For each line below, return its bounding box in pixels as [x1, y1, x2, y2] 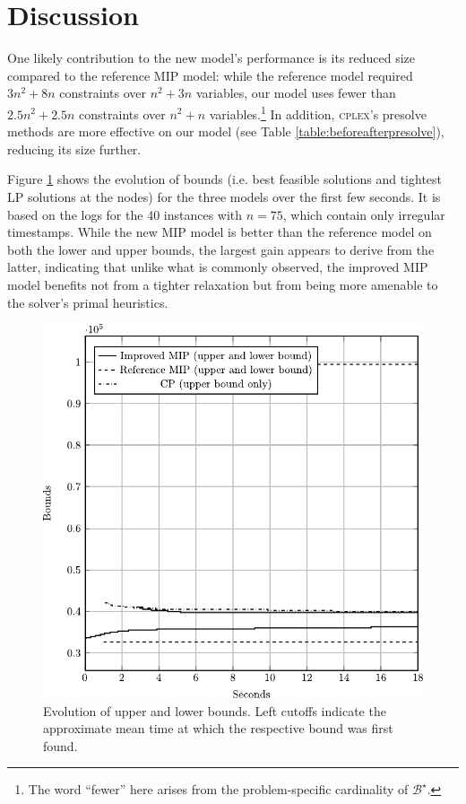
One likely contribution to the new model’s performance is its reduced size [7, 48, 416, 67]
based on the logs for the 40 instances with [7, 205, 243, 223]
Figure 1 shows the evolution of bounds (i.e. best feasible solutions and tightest [7, 170, 443, 188]
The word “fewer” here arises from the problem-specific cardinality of [28, 780, 409, 799]
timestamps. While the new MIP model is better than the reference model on [7, 223, 432, 241]
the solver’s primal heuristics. [7, 293, 168, 311]
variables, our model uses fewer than [195, 83, 396, 102]
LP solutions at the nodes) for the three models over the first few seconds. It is [7, 187, 441, 205]
